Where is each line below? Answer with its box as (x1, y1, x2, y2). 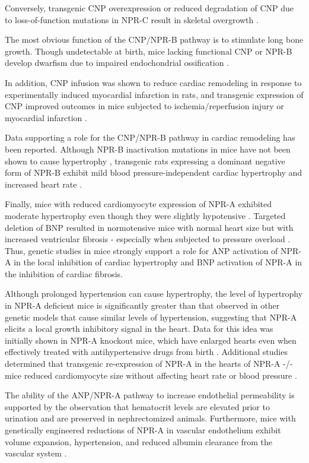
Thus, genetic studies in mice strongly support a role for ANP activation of (5, 244, 278, 256)
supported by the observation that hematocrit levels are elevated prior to (5, 400, 270, 413)
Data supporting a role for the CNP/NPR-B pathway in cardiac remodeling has (5, 131, 295, 144)
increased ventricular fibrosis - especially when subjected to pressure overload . (5, 233, 291, 245)
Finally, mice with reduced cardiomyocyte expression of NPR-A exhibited (5, 198, 272, 210)
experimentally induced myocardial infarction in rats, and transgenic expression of (5, 88, 304, 100)
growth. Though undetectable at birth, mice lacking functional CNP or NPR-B (5, 45, 292, 57)
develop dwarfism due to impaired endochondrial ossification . (5, 56, 229, 69)
